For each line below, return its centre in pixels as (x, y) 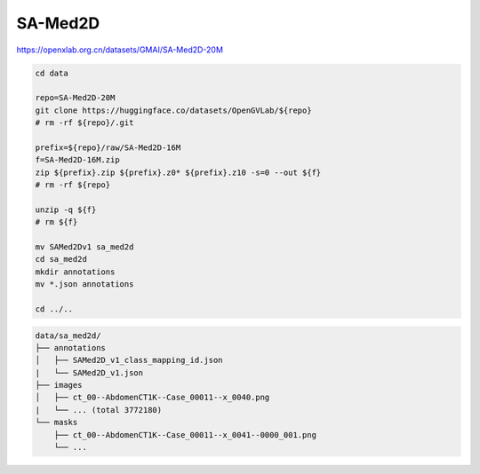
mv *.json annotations (84, 284)
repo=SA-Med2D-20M (75, 98)
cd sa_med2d (61, 259)
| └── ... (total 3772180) (99, 410)
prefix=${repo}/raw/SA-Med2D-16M (108, 147)
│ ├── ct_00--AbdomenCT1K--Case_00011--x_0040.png (152, 398)
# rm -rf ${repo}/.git (84, 123)
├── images (59, 385)
